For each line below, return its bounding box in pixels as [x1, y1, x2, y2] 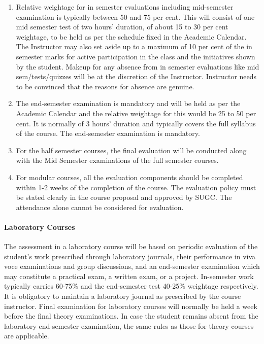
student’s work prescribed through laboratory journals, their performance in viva [4, 251, 256, 261]
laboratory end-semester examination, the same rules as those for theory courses [4, 320, 254, 331]
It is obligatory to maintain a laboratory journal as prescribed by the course [4, 291, 241, 301]
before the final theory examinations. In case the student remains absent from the [4, 311, 258, 321]
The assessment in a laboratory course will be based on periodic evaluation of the [4, 241, 258, 252]
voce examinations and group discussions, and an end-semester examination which [4, 261, 260, 271]
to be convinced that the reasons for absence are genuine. [16, 81, 194, 91]
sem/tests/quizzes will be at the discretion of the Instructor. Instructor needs [16, 71, 257, 82]
